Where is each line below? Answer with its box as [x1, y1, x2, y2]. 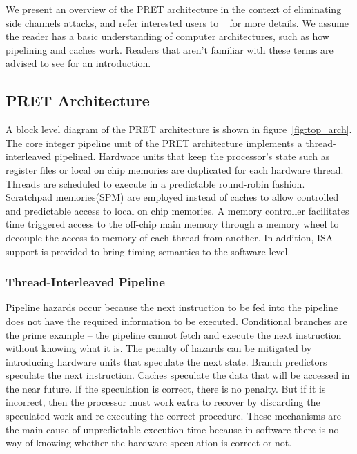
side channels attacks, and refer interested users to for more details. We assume [6, 15, 349, 30]
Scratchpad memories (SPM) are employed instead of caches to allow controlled [6, 190, 339, 204]
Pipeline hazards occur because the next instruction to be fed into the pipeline [6, 300, 338, 315]
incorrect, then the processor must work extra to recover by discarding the [6, 395, 320, 409]
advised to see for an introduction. [6, 56, 151, 70]
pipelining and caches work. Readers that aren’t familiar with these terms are [6, 42, 334, 57]
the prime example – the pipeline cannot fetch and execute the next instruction [6, 327, 342, 342]
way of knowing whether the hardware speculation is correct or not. [6, 435, 292, 450]
